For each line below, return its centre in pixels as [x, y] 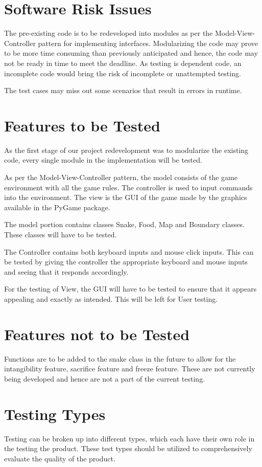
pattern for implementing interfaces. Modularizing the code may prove [148, 43]
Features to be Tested [82, 125]
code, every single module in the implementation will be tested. [103, 160]
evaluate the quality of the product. [60, 458]
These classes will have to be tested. [61, 234]
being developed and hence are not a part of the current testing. [105, 378]
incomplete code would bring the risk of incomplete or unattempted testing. [123, 73]
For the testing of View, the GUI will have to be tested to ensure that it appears [130, 289]
